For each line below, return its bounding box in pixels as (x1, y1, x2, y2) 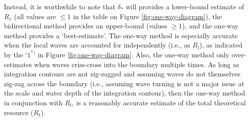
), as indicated (199, 40, 243, 50)
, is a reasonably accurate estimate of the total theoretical (72, 97, 246, 107)
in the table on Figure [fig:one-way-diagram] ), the (73, 11, 222, 21)
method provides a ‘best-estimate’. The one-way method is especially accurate (4, 30, 238, 40)
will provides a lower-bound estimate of (126, 1, 244, 11)
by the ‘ (4, 49, 28, 59)
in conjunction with (4, 97, 63, 107)
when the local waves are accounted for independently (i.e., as (4, 40, 190, 50)
